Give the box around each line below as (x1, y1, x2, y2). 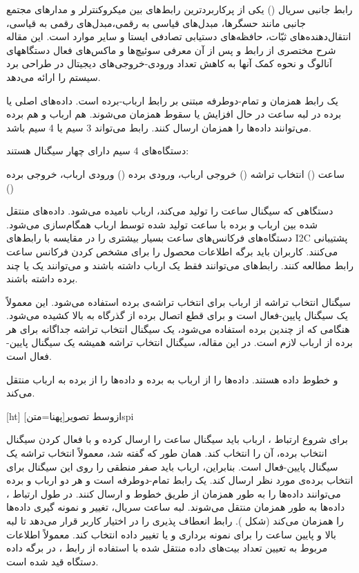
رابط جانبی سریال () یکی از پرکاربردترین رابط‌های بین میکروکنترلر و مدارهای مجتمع (6, 2, 353, 16)
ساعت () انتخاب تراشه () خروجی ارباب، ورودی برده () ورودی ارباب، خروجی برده (6, 166, 345, 181)
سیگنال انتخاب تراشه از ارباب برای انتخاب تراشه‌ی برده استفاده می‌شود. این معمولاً (6, 294, 351, 309)
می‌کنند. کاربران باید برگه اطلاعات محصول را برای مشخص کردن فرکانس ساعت (6, 244, 338, 258)
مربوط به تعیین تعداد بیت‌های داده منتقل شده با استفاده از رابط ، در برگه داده (6, 540, 328, 555)
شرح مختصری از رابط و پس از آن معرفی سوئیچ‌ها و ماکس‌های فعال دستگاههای (6, 42, 336, 57)
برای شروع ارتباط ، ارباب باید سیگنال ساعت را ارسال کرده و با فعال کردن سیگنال (6, 432, 348, 446)
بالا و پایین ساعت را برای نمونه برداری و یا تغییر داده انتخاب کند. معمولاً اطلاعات (6, 527, 336, 541)
